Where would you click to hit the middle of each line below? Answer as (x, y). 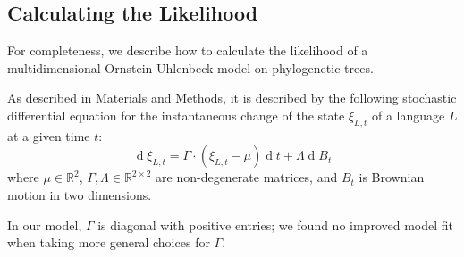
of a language (409, 115)
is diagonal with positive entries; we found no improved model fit (275, 224)
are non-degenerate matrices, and (247, 177)
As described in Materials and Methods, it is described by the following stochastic (232, 98)
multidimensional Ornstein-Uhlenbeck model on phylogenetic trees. (190, 67)
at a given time (49, 135)
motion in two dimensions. (80, 194)
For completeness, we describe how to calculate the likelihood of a (188, 50)
